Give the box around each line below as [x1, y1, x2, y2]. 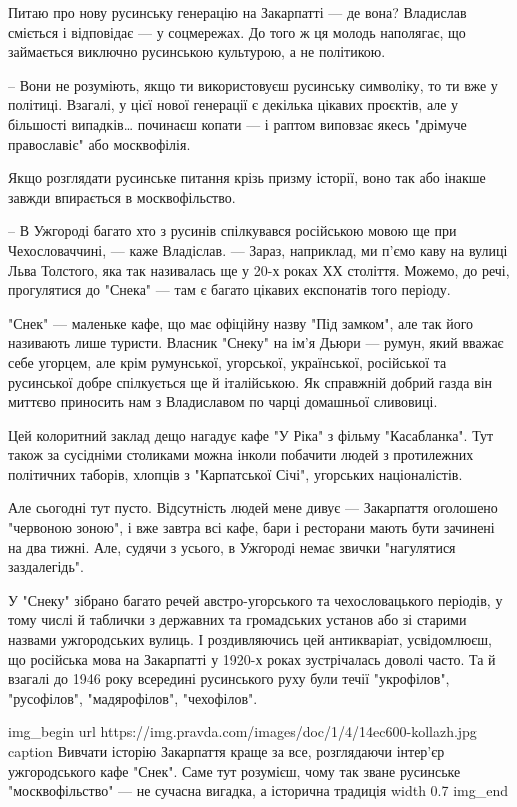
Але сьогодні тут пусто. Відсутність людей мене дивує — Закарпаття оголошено [8, 497, 498, 518]
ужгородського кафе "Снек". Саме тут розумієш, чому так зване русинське [8, 760, 461, 781]
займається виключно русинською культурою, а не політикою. [8, 41, 386, 62]
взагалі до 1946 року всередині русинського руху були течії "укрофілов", [8, 668, 450, 689]
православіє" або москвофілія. [8, 133, 191, 154]
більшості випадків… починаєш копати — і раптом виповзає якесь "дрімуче [8, 113, 467, 134]
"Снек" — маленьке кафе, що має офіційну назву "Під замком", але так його [8, 312, 474, 333]
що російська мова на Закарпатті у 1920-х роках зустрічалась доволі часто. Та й [8, 648, 496, 669]
